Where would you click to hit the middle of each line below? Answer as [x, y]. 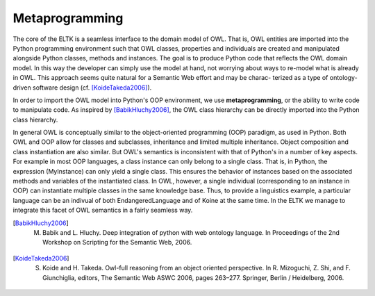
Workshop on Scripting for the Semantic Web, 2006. [117, 242]
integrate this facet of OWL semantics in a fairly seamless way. [103, 210]
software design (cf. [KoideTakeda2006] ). [92, 88]
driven [22, 88]
